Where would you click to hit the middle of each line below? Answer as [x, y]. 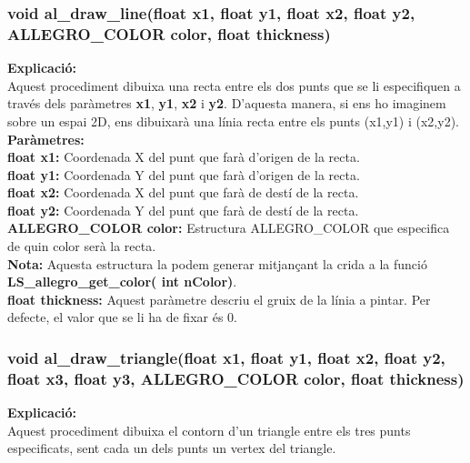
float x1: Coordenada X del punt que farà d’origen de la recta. [184, 157]
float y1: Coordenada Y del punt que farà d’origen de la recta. [184, 174]
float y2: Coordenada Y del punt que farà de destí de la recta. [183, 210]
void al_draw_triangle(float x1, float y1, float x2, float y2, [226, 357]
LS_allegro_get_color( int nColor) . [122, 282]
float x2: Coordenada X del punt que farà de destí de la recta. [183, 192]
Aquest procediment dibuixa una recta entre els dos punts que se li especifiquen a [234, 85]
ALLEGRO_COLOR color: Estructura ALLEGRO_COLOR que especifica [229, 228]
